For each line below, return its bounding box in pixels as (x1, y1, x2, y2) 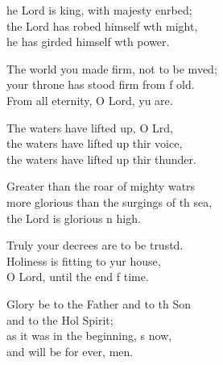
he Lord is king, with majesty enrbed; (6, 2, 192, 18)
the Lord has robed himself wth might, (6, 17, 198, 34)
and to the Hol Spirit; (6, 311, 114, 328)
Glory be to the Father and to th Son (6, 295, 192, 312)
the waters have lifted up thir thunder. (6, 150, 196, 167)
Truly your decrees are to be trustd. (6, 237, 184, 254)
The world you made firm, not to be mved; (6, 60, 217, 77)
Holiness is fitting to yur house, (6, 252, 161, 269)
